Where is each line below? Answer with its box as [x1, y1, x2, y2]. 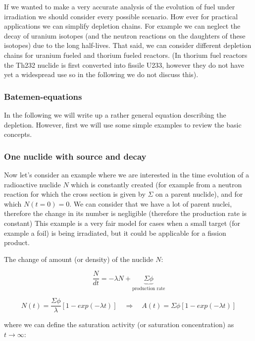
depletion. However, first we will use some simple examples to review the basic [4, 119, 242, 129]
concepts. [4, 129, 32, 139]
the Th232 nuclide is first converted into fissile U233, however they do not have [4, 59, 244, 70]
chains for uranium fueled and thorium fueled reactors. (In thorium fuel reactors [4, 49, 248, 60]
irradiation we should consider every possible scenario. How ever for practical [4, 11, 238, 21]
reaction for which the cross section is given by [4, 189, 146, 199]
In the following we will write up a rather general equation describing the [4, 109, 226, 120]
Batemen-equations [4, 90, 82, 102]
